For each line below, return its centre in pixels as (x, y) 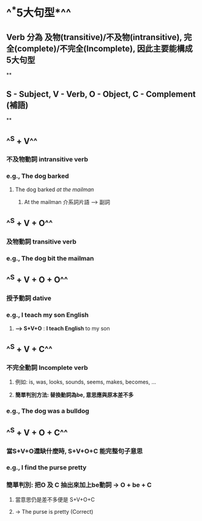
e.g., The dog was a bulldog (48, 411)
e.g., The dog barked (38, 176)
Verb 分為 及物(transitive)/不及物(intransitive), (94, 37)
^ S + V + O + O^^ (37, 279)
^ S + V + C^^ (29, 348)
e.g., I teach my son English (47, 315)
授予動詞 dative (29, 298)
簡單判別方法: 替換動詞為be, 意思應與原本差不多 (74, 395)
